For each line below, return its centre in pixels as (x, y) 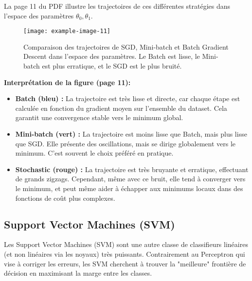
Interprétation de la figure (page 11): (67, 82)
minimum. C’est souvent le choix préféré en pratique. (94, 153)
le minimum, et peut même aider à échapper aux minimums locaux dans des (129, 188)
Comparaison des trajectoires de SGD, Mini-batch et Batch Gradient (126, 46)
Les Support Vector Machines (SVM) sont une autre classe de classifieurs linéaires (126, 244)
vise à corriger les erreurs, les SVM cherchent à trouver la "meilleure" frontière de (125, 263)
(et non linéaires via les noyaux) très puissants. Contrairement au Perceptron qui (125, 254)
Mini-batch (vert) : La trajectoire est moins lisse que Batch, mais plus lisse (131, 134)
